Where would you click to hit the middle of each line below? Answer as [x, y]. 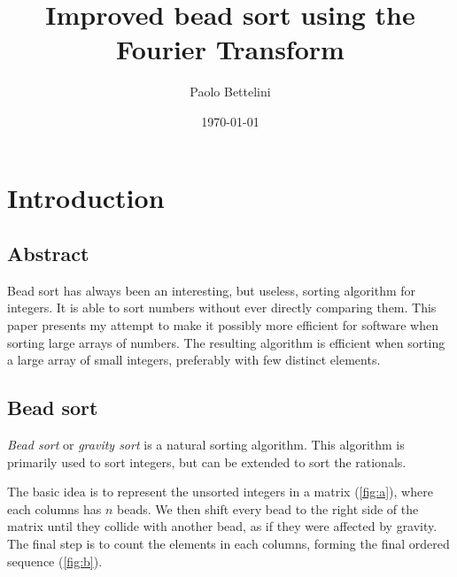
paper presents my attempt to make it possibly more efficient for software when [223, 325]
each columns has [54, 508]
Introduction [86, 197]
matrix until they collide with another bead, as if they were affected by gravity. [222, 526]
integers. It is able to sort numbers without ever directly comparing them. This [222, 308]
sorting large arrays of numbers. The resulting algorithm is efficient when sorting [226, 342]
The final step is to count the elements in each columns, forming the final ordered [228, 544]
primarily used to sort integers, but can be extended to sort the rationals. [207, 462]
